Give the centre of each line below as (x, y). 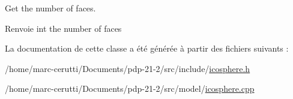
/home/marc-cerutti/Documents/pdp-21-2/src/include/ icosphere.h (128, 68)
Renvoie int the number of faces (63, 28)
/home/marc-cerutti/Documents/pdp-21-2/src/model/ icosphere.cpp (130, 88)
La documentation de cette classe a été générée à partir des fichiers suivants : (147, 48)
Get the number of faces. (50, 8)
